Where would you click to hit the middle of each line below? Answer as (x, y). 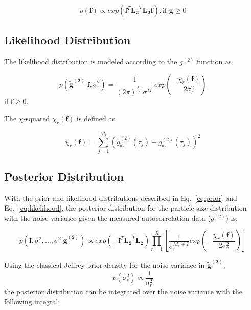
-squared (37, 119)
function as (214, 61)
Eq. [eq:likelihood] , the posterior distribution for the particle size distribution (125, 208)
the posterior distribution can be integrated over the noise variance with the (123, 291)
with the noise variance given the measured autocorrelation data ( (107, 217)
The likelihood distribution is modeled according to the (91, 61)
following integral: (32, 301)
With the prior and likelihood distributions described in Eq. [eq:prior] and (121, 198)
